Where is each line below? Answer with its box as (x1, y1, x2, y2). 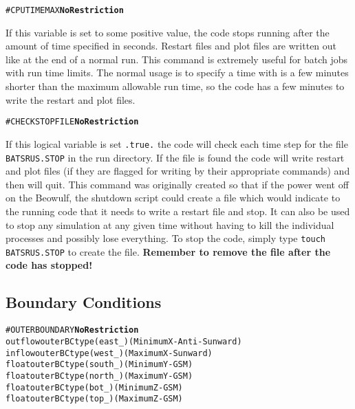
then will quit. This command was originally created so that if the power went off (6, 177, 349, 191)
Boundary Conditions (6, 291, 162, 313)
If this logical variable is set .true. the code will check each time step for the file (6, 136, 348, 151)
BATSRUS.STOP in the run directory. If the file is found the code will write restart (6, 150, 345, 164)
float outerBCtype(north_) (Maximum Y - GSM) (6, 371, 193, 381)
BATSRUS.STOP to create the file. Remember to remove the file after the (6, 244, 331, 258)
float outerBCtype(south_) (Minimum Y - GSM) (6, 360, 193, 370)
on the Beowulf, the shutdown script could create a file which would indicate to (6, 190, 341, 205)
